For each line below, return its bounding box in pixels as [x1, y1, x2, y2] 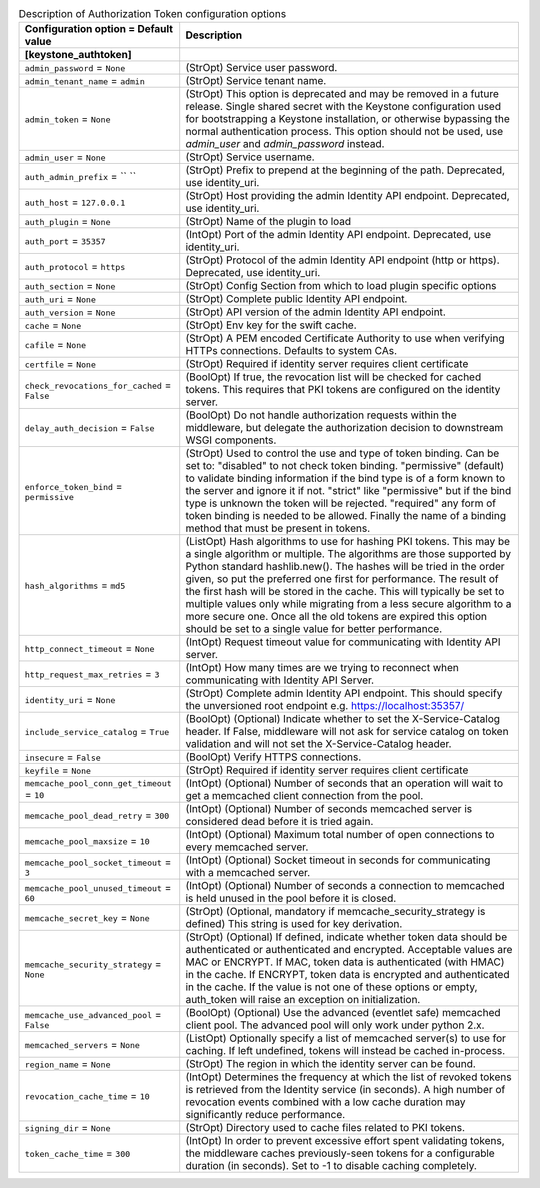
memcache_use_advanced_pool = [24, 1007, 162, 1021]
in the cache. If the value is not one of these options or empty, [185, 980, 478, 994]
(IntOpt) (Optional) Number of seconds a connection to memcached [185, 879, 505, 893]
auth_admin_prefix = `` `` [24, 170, 137, 184]
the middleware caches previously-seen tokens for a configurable [185, 1146, 495, 1160]
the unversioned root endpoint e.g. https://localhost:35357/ [185, 699, 465, 713]
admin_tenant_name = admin [24, 74, 145, 88]
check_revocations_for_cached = [24, 378, 172, 392]
